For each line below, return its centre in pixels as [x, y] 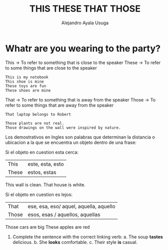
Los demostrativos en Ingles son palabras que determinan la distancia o [80, 137]
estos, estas [42, 172]
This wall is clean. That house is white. [46, 184]
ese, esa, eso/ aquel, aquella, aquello [71, 206]
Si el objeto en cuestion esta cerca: [42, 152]
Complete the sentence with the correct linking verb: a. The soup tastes [88, 237]
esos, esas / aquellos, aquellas [64, 214]
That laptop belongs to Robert [38, 114]
